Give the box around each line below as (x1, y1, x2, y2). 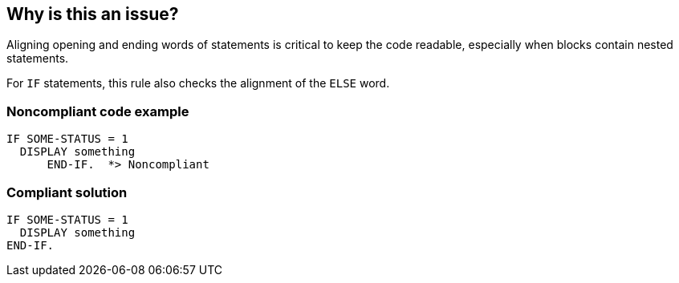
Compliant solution (6, 184, 128, 200)
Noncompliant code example (6, 103, 189, 119)
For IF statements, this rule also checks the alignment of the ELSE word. (6, 76, 390, 91)
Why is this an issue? (6, 4, 179, 24)
